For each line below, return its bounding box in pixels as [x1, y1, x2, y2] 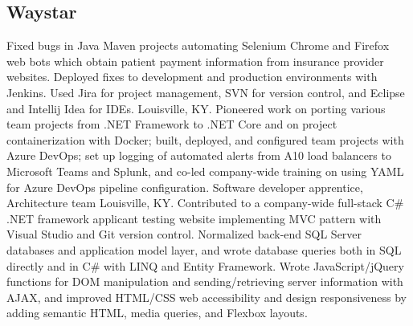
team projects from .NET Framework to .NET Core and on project [6, 116, 337, 132]
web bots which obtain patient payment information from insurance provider [6, 52, 384, 69]
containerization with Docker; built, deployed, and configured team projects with [6, 131, 404, 148]
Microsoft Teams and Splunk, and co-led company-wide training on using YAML [6, 162, 404, 179]
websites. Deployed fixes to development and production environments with [6, 68, 378, 85]
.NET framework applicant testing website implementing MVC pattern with [6, 210, 382, 226]
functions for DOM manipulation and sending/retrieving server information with [6, 273, 403, 290]
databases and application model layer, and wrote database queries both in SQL [6, 241, 402, 258]
